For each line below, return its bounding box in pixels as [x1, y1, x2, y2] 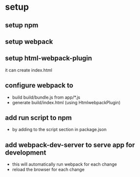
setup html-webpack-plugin [5, 54, 92, 63]
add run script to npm [5, 113, 72, 122]
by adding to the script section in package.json [12, 127, 107, 133]
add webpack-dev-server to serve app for [5, 141, 135, 149]
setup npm [5, 21, 39, 29]
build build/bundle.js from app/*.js [12, 94, 80, 100]
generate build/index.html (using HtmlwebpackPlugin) [12, 99, 121, 105]
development [5, 148, 46, 156]
